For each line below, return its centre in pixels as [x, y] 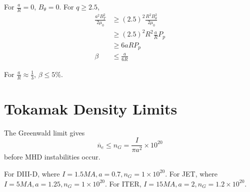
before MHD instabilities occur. [52, 157]
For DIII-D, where [32, 173]
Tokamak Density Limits [91, 108]
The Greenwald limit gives [44, 132]
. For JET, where [191, 173]
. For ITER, [123, 183]
